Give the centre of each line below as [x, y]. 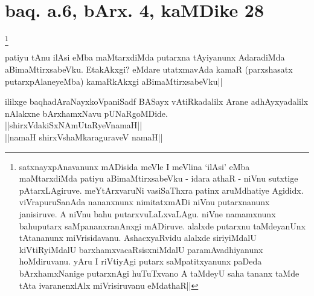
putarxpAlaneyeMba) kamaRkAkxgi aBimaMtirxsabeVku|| [114, 81]
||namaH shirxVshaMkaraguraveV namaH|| [84, 137]
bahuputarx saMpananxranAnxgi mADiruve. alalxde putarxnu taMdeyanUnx [162, 225]
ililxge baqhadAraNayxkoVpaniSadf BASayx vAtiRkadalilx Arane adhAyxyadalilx [157, 101]
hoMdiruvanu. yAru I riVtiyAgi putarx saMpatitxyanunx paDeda [140, 261]
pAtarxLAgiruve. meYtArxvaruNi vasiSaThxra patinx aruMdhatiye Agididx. [161, 190]
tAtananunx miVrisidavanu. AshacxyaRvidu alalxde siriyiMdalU [138, 238]
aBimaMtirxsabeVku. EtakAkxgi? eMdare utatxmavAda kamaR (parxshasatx [149, 69]
